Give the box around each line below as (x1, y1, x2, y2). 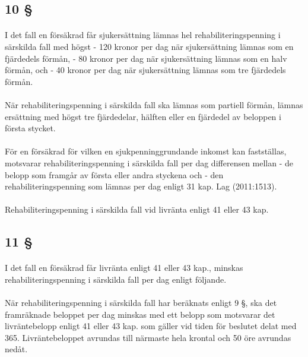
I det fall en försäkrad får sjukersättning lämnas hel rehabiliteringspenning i (5, 29, 281, 41)
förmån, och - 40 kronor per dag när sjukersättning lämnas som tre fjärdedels (5, 64, 286, 76)
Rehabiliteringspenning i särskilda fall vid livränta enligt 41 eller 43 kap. (5, 203, 269, 216)
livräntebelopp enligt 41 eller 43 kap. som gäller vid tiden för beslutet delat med (5, 320, 297, 332)
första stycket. (5, 122, 56, 134)
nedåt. (5, 343, 28, 355)
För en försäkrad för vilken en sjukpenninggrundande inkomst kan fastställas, (5, 145, 287, 157)
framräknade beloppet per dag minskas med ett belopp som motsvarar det (5, 308, 275, 320)
